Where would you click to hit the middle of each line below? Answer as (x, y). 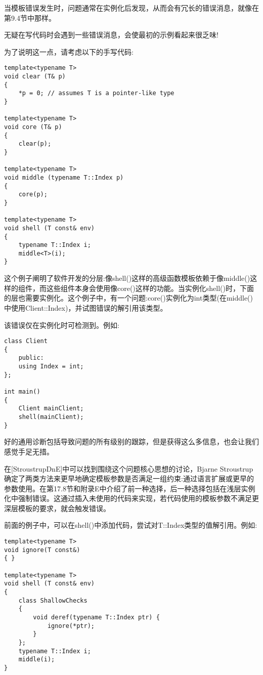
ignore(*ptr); (71, 626)
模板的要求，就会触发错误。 (64, 508)
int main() (22, 392)
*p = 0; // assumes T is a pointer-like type (96, 93)
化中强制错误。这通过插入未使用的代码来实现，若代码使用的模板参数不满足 (128, 498)
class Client (26, 341)
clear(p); (35, 144)
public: (31, 358)
